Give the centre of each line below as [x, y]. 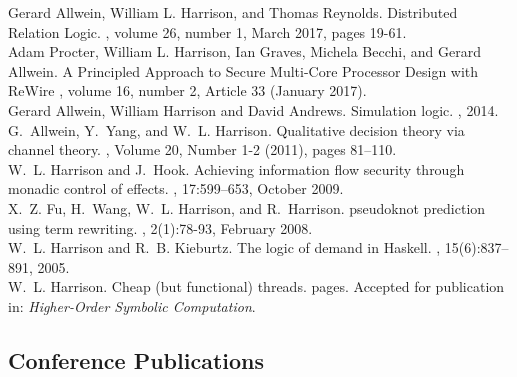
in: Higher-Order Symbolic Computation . [132, 305]
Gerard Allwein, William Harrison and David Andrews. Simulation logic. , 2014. [253, 109]
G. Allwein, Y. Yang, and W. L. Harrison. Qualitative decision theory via [236, 129]
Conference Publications [136, 359]
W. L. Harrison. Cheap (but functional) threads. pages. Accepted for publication [256, 286]
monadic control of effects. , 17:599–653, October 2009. [176, 188]
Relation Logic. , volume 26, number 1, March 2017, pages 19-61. [207, 31]
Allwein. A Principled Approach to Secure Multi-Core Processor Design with [243, 70]
